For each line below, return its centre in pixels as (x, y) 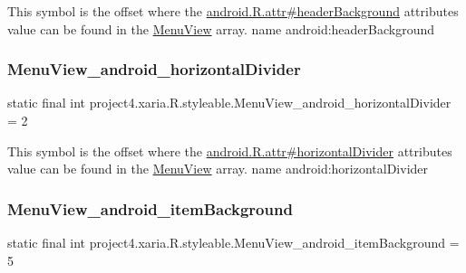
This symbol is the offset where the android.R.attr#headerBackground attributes (233, 11)
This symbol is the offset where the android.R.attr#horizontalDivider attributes (230, 151)
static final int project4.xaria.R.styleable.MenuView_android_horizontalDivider (229, 103)
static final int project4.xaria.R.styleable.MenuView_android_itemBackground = (233, 242)
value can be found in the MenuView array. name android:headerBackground (221, 28)
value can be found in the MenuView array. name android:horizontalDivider (218, 169)
